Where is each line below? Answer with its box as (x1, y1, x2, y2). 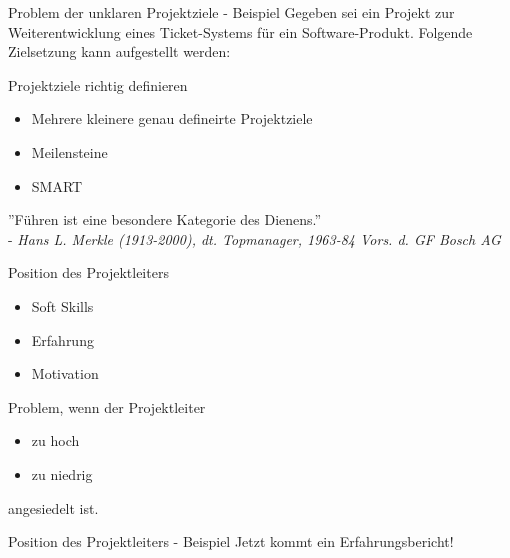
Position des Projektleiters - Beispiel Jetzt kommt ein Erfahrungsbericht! (8, 531, 454, 552)
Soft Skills (31, 295, 94, 316)
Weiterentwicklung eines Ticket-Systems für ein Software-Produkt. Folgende (8, 21, 473, 42)
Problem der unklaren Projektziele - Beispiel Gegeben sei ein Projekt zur (8, 2, 455, 22)
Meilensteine (31, 141, 108, 162)
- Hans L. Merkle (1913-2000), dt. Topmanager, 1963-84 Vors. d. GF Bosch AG (8, 228, 501, 249)
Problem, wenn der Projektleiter (8, 396, 206, 417)
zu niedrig (31, 463, 93, 484)
